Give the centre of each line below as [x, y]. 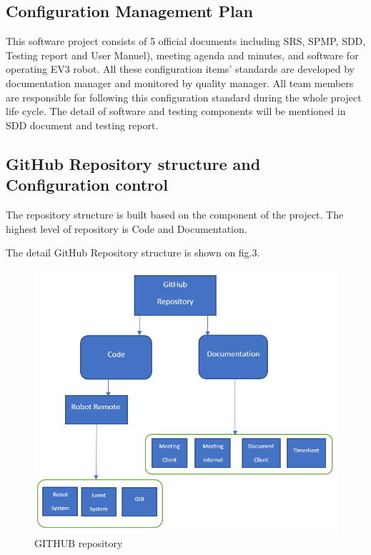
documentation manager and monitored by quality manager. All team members [180, 82]
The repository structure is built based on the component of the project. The [175, 214]
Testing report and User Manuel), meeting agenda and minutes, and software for [182, 55]
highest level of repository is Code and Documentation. [127, 228]
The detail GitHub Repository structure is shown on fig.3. [133, 252]
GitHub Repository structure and [133, 163]
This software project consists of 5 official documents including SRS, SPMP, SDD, [186, 41]
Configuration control [87, 185]
